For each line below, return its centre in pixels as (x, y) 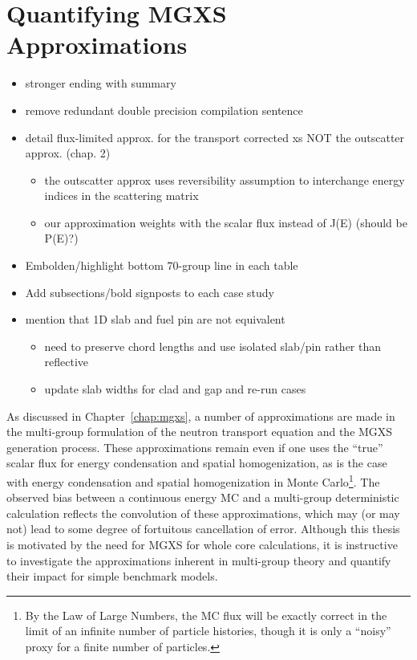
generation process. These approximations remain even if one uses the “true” (195, 447)
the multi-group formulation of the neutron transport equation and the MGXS (200, 432)
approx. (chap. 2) (68, 153)
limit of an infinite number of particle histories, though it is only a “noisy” (208, 631)
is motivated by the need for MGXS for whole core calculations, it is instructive (202, 545)
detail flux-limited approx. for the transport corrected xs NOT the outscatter (215, 137)
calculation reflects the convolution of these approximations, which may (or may (203, 513)
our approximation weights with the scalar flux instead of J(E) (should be (226, 222)
